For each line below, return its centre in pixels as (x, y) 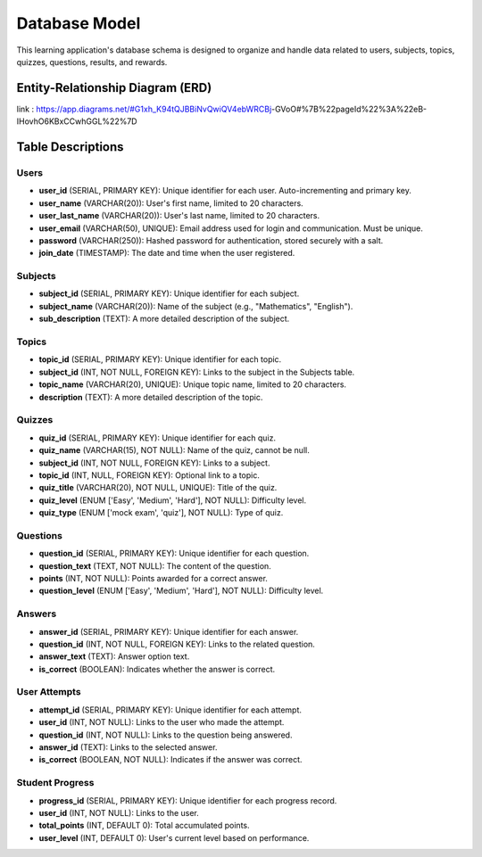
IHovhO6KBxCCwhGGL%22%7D (77, 121)
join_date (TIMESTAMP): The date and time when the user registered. (167, 253)
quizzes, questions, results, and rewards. (92, 62)
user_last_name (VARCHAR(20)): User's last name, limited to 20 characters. (179, 216)
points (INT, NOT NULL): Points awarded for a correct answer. (153, 578)
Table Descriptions (70, 147)
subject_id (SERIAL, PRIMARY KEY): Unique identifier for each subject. (169, 293)
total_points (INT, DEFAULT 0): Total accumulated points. (144, 826)
